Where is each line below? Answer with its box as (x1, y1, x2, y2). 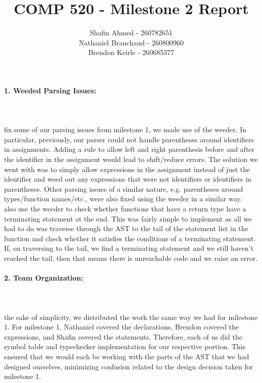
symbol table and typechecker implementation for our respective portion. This (4, 341, 245, 352)
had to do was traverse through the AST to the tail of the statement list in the (4, 223, 248, 234)
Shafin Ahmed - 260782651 (90, 27, 173, 38)
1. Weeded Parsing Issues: (4, 85, 96, 95)
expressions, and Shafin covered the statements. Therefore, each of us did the (4, 331, 242, 342)
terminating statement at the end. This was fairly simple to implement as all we (4, 213, 252, 224)
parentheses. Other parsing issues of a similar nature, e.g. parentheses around (4, 183, 243, 194)
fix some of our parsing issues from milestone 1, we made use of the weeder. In (4, 124, 247, 135)
